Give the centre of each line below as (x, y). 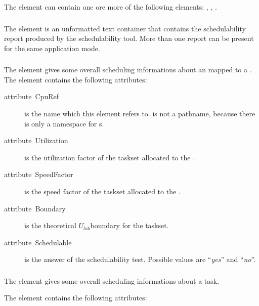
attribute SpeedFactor (39, 174)
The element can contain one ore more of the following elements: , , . (111, 7)
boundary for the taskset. (129, 225)
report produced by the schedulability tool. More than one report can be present (129, 38)
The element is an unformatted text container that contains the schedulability (125, 28)
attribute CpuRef (31, 96)
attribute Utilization (36, 140)
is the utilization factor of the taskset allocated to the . (110, 157)
